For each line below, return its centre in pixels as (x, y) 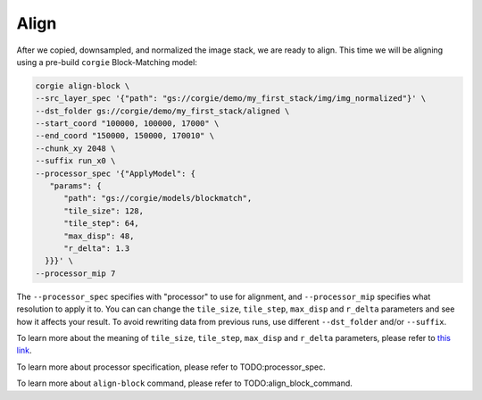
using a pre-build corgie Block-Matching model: (107, 62)
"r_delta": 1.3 (97, 249)
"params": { (75, 186)
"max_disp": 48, (99, 236)
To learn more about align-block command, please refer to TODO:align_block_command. (184, 383)
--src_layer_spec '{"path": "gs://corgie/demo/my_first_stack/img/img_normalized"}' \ (231, 99)
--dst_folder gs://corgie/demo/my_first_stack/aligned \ (162, 111)
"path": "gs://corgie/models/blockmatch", (158, 198)
